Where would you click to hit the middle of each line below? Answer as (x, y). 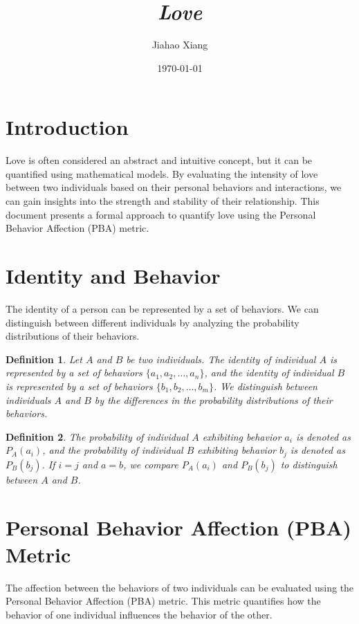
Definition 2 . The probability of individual (97, 436)
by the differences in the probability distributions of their (213, 400)
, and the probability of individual (113, 450)
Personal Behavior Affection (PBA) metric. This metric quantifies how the (163, 601)
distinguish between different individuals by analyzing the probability (153, 322)
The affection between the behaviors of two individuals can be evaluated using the (180, 587)
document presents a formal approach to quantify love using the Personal (161, 214)
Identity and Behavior (113, 275)
